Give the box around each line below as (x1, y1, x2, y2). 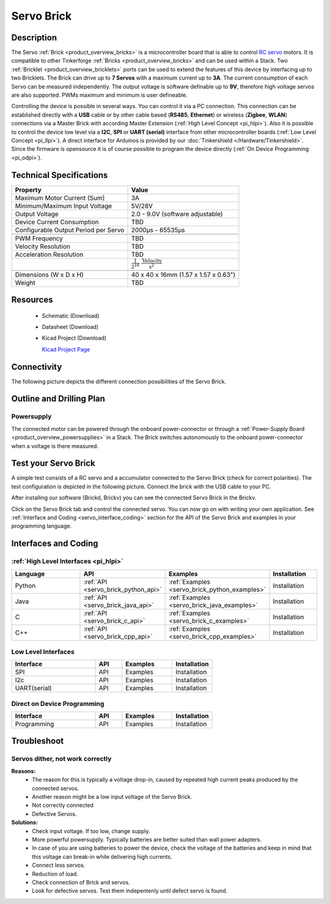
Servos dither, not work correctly (11, 755, 112, 763)
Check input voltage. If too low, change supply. (32, 827, 150, 834)
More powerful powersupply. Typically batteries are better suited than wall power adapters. (32, 836, 262, 843)
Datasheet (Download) (42, 323, 99, 330)
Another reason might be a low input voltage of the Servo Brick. (32, 793, 193, 800)
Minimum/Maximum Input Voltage (15, 202, 112, 210)
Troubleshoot (11, 736, 64, 746)
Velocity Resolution (15, 242, 70, 251)
